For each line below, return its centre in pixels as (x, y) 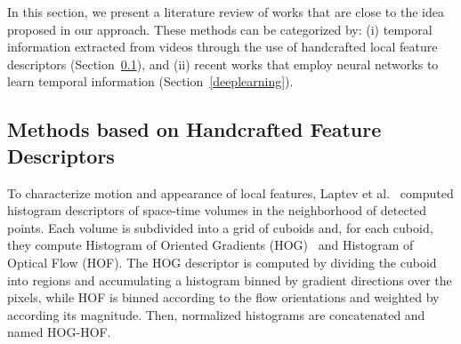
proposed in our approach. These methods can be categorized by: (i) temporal (220, 29)
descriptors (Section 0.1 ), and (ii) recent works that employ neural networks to (223, 64)
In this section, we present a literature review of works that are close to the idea (226, 12)
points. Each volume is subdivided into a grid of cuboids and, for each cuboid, (220, 227)
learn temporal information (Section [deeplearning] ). (150, 81)
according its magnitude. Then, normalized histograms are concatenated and (216, 314)
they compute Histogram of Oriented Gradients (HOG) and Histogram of (210, 245)
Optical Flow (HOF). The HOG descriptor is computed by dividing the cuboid (222, 262)
